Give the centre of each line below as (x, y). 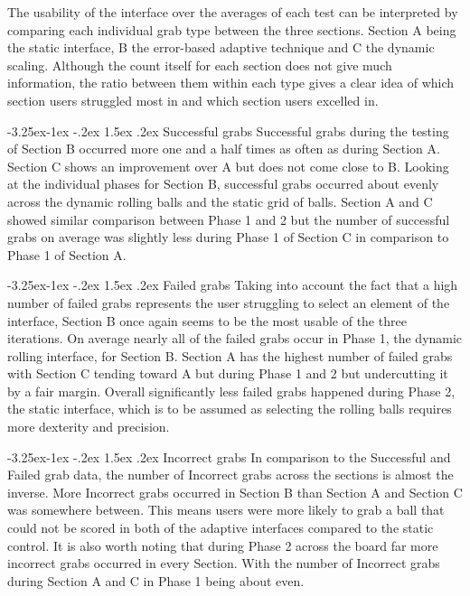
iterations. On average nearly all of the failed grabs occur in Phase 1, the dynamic (235, 338)
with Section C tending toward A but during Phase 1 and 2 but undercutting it (228, 373)
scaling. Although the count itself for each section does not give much (200, 65)
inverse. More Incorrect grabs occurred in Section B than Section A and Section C (235, 492)
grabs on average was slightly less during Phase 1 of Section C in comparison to (228, 237)
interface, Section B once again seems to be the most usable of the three (207, 320)
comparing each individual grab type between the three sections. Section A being (232, 29)
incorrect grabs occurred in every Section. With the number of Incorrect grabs (224, 563)
